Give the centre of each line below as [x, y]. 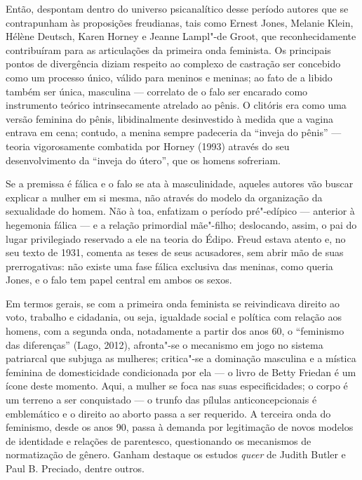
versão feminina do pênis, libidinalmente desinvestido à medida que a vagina [170, 118]
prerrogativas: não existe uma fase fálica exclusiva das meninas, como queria [169, 266]
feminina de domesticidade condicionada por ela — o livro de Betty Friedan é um [181, 372]
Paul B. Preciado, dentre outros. [75, 468]
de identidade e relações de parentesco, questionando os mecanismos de [159, 440]
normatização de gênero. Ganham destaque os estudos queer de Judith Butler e [176, 454]
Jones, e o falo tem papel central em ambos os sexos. [119, 280]
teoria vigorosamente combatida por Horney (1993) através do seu [148, 146]
